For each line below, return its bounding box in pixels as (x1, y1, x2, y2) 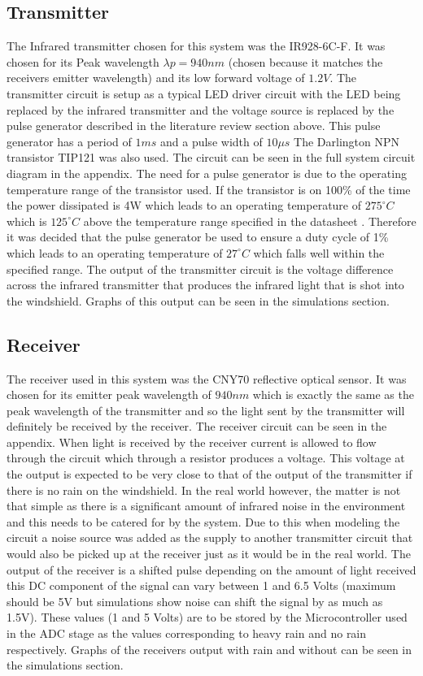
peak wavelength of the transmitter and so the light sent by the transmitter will (7, 401, 405, 418)
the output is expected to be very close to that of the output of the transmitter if (7, 466, 412, 483)
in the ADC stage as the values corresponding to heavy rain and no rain (7, 625, 367, 641)
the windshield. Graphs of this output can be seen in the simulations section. (7, 292, 390, 309)
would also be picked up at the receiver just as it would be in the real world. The (7, 545, 411, 562)
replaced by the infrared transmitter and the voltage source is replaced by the (7, 101, 395, 118)
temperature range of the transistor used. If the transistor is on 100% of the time (7, 180, 411, 197)
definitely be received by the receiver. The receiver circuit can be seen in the (7, 418, 387, 435)
